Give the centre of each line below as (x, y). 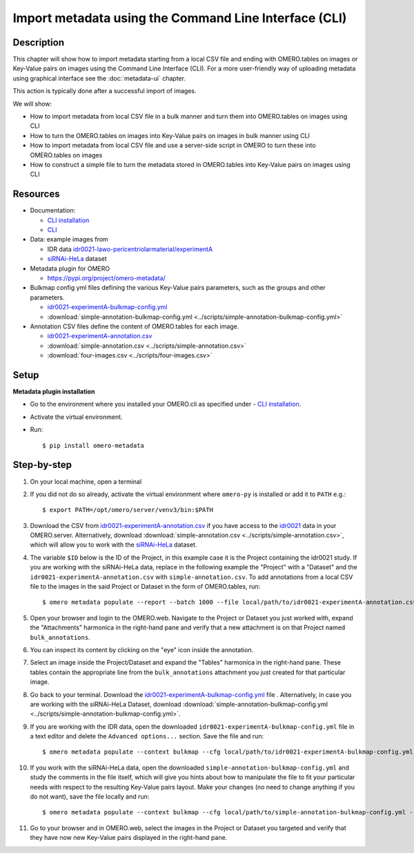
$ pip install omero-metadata (93, 445)
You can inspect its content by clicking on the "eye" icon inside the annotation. (142, 649)
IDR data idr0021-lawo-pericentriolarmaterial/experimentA (130, 249)
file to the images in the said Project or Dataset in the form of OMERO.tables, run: (145, 587)
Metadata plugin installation (54, 392)
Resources (36, 194)
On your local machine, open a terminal (86, 481)
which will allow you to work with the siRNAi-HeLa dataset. (114, 545)
